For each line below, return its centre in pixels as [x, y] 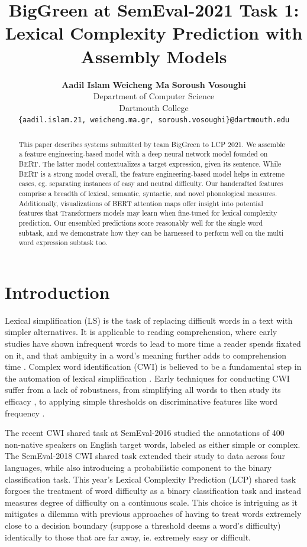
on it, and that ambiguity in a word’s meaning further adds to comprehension [146, 355]
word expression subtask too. [63, 242]
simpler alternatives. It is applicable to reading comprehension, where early [141, 332]
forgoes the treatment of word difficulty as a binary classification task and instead [153, 491]
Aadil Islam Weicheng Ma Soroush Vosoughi [154, 84]
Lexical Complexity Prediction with [154, 33]
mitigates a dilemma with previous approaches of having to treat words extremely [153, 514]
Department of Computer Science [154, 96]
